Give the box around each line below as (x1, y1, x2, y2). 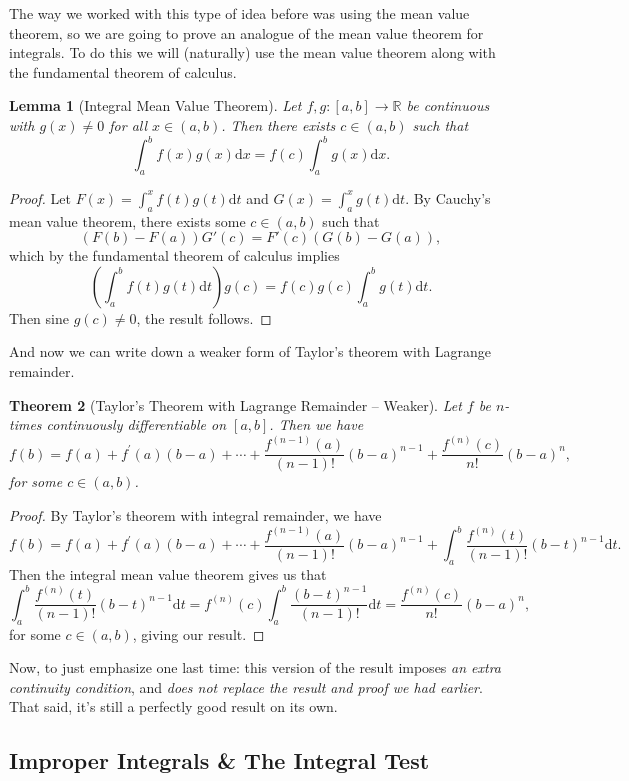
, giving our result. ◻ (132, 623, 265, 644)
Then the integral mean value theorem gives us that (9, 564, 327, 585)
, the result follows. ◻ (136, 307, 272, 328)
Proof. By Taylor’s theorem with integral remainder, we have (9, 504, 382, 525)
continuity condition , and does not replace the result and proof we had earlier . (9, 676, 483, 697)
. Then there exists (221, 114, 336, 135)
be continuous (406, 95, 490, 116)
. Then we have (269, 414, 364, 435)
